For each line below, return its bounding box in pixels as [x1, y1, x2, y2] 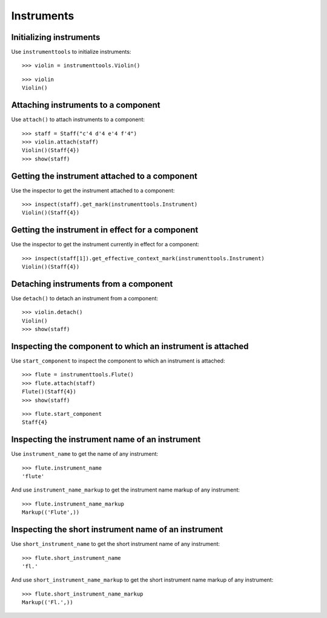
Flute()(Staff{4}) [22, 388, 77, 395]
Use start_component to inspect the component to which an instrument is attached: [11, 357, 225, 364]
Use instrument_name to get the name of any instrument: [11, 450, 159, 458]
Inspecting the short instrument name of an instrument [11, 524, 223, 535]
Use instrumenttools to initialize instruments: [11, 48, 131, 56]
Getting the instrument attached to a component [11, 171, 198, 181]
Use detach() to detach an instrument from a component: [11, 294, 159, 302]
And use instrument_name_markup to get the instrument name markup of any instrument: [11, 486, 240, 493]
